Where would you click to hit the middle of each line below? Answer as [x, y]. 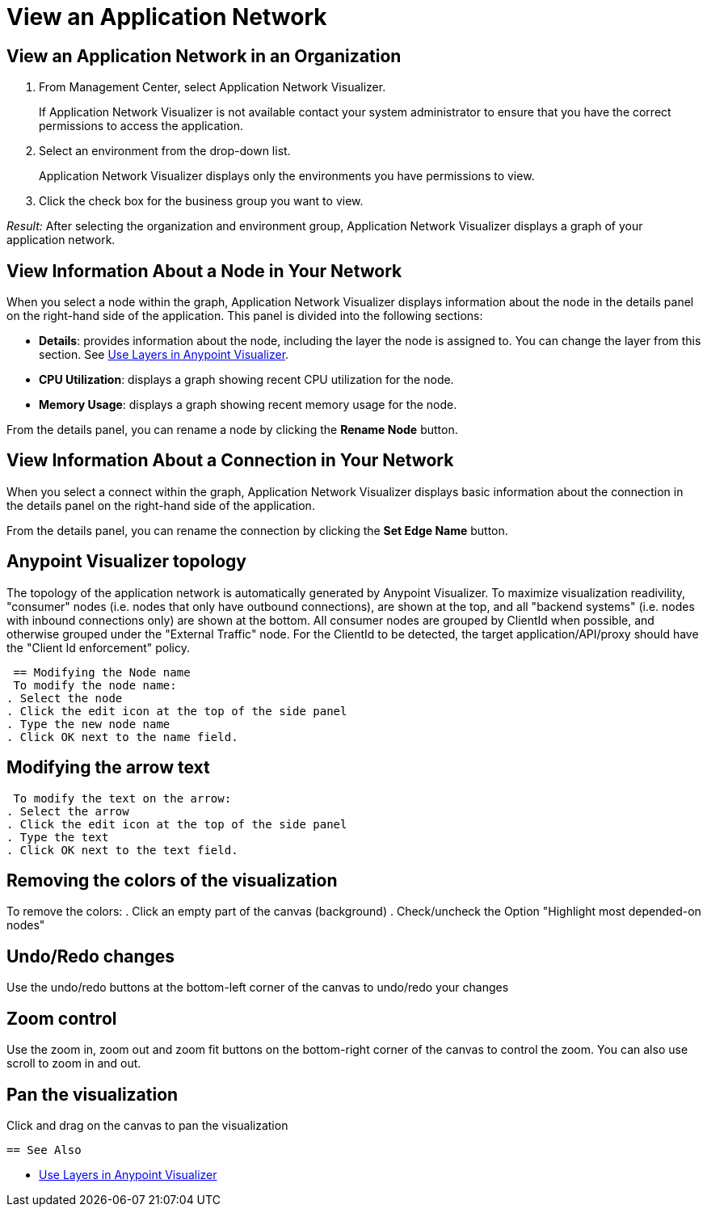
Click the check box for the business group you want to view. [201, 201]
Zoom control [62, 1018]
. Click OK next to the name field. [122, 737]
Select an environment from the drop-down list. [165, 151]
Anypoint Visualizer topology [126, 562]
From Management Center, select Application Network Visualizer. [213, 87]
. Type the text [58, 837]
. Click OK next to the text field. [122, 850]
